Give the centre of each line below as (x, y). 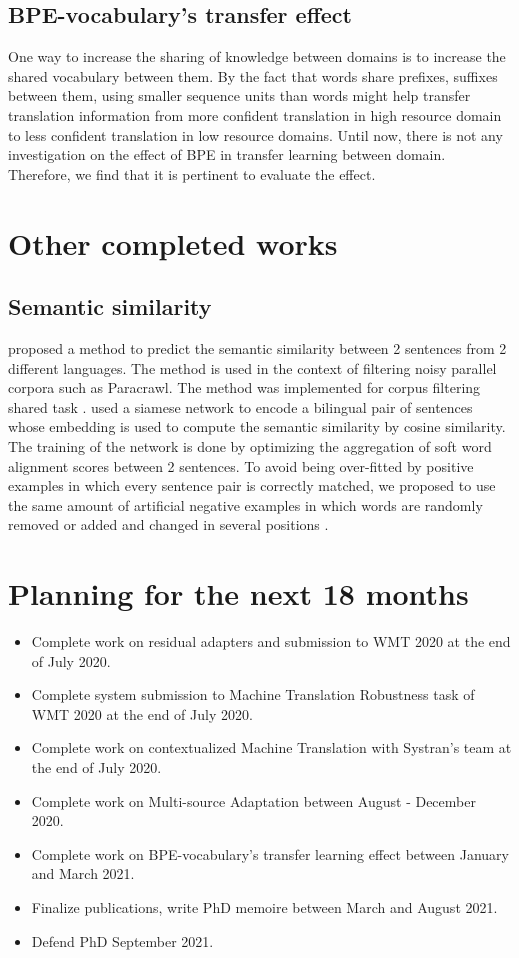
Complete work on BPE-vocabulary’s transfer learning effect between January (270, 853)
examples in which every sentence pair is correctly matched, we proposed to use (252, 485)
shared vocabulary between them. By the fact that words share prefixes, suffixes (253, 75)
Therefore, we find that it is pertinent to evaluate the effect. (192, 173)
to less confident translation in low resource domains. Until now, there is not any (255, 134)
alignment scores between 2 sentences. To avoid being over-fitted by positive (241, 465)
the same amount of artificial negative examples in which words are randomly (245, 504)
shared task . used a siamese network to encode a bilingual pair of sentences (240, 406)
